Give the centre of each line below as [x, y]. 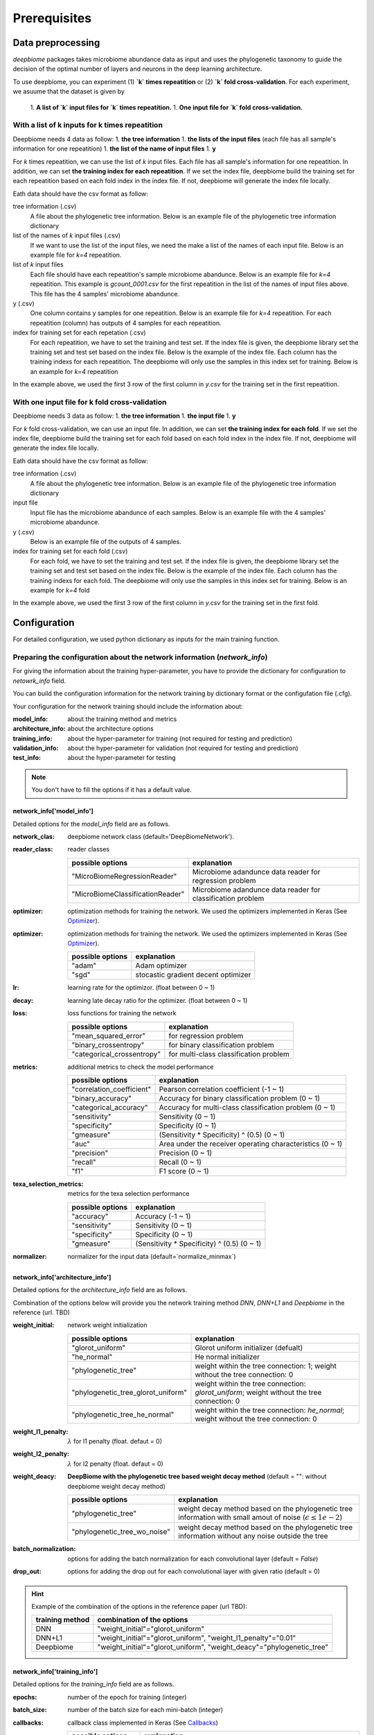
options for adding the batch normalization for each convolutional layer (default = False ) [193, 1559]
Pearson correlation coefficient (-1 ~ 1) [222, 1089]
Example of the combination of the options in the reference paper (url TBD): [139, 1606]
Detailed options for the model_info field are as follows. [91, 824]
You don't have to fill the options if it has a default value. [112, 790]
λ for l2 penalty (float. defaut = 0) [116, 1464]
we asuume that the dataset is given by [69, 92]
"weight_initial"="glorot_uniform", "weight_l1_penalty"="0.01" [197, 1638]
